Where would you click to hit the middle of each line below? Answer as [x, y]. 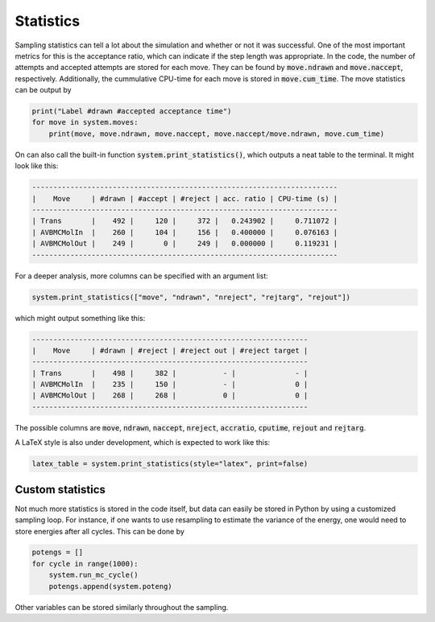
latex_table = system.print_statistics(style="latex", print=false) [170, 464]
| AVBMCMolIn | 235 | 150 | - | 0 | [170, 385]
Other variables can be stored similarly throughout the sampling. [122, 607]
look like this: [37, 166]
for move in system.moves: [85, 122]
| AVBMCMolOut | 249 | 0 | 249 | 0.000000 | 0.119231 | [185, 244]
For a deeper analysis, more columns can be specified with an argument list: [142, 276]
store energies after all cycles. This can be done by [100, 531]
